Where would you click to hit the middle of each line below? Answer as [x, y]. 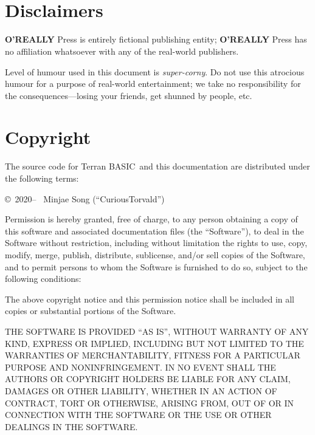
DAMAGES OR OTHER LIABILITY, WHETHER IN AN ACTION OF [141, 390]
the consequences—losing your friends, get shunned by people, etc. [129, 95]
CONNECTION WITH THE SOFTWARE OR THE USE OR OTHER [138, 415]
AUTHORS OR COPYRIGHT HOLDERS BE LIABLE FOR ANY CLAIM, [148, 379]
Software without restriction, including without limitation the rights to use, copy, [156, 243]
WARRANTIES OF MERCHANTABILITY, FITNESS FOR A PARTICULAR [153, 355]
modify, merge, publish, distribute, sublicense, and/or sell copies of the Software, [155, 254]
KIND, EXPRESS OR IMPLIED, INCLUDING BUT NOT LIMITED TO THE [154, 343]
